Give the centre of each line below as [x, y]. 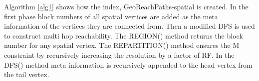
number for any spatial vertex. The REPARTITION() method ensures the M [122, 45]
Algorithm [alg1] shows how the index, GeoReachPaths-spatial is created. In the [126, 6]
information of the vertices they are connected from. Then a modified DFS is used [129, 26]
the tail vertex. [27, 74]
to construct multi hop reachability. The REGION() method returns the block [124, 35]
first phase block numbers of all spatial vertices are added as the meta [111, 16]
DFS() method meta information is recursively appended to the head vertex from [128, 64]
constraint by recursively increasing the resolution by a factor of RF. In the [119, 55]
